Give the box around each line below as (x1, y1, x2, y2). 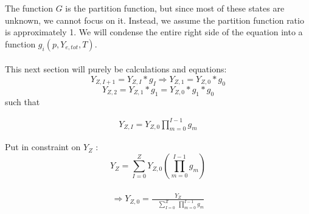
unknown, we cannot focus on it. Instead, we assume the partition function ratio (5, 13, 304, 26)
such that (5, 95, 40, 108)
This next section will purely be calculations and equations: (5, 63, 227, 75)
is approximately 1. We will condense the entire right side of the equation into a (5, 26, 303, 38)
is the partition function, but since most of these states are (65, 2, 285, 14)
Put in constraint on (5, 140, 81, 153)
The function (5, 2, 53, 14)
